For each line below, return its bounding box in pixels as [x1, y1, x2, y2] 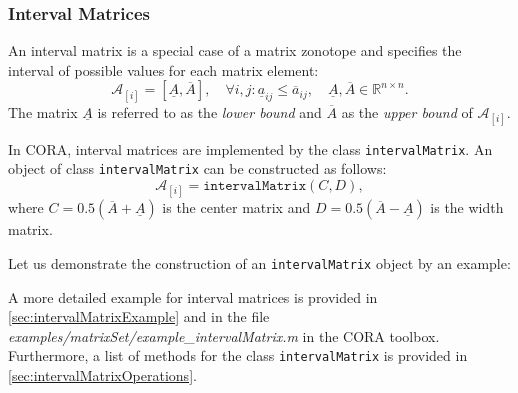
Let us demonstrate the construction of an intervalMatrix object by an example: [8, 252, 511, 273]
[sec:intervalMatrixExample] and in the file [8, 306, 270, 327]
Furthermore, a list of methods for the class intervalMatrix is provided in [8, 345, 468, 366]
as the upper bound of [341, 101, 473, 122]
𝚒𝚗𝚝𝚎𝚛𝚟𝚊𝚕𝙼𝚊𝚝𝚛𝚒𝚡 [203, 179, 307, 194]
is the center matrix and [162, 197, 311, 218]
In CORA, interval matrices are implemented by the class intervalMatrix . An [8, 138, 493, 159]
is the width [430, 197, 504, 218]
